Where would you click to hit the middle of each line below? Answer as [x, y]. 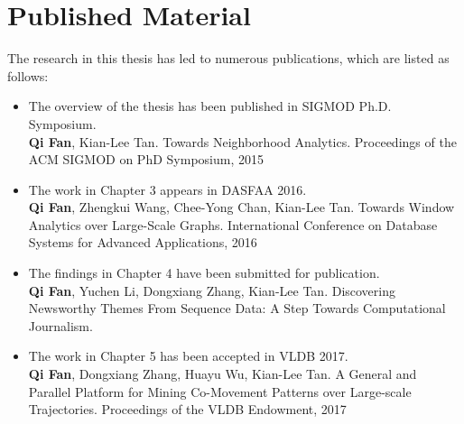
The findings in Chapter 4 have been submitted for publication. [204, 273]
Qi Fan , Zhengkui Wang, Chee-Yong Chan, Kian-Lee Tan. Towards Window [241, 207]
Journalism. [60, 325]
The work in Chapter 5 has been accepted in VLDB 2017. [188, 356]
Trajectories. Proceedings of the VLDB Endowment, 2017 [187, 409]
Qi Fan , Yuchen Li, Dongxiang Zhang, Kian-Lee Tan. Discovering [212, 290]
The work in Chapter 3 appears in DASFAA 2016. [167, 189]
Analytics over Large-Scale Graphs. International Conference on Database [233, 224]
